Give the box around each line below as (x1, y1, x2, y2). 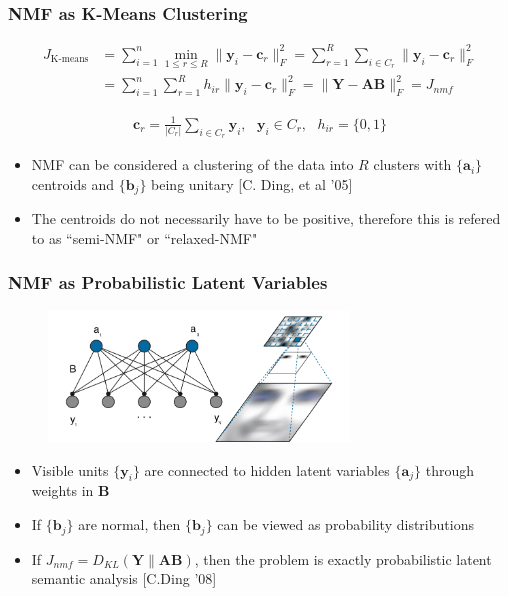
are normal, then (78, 514, 181, 535)
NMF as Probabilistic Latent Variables (8, 270, 328, 295)
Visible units (31, 459, 109, 480)
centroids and (31, 173, 114, 194)
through (425, 459, 475, 480)
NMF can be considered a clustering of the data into (31, 154, 354, 175)
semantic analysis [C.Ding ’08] (31, 568, 217, 589)
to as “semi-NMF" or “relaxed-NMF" (31, 227, 258, 248)
